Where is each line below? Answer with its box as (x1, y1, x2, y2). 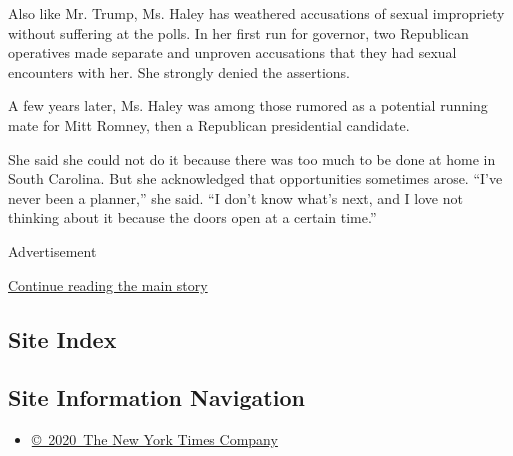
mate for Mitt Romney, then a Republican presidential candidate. (8, 114, 410, 135)
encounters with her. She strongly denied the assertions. (8, 61, 350, 82)
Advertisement (8, 240, 97, 261)
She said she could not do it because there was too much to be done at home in (8, 148, 496, 169)
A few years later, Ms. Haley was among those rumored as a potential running (8, 95, 488, 116)
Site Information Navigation (8, 382, 305, 413)
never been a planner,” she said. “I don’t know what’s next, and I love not (8, 187, 463, 208)
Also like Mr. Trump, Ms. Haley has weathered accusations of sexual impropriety (8, 3, 505, 23)
